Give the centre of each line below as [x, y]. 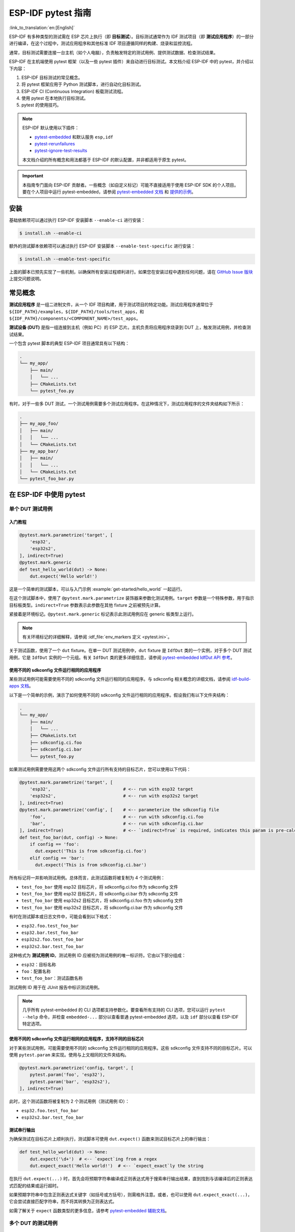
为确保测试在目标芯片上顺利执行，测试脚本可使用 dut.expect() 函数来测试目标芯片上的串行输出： [110, 1139]
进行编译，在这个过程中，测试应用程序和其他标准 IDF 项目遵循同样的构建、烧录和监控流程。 [102, 43]
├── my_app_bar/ [39, 451]
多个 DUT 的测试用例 [33, 1223]
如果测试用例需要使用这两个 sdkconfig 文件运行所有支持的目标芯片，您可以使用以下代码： [100, 769]
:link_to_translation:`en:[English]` [42, 28]
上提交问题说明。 [26, 279]
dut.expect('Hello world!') [64, 576]
